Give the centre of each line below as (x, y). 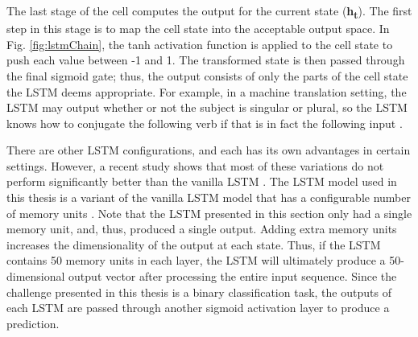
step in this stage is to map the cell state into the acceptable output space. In (198, 29)
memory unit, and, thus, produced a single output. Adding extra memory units (202, 229)
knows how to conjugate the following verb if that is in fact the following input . (205, 123)
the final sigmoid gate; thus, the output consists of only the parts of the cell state (207, 75)
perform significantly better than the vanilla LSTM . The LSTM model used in (202, 181)
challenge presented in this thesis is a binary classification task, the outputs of (199, 292)
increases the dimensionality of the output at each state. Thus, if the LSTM (194, 244)
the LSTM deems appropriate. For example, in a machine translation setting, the (207, 91)
